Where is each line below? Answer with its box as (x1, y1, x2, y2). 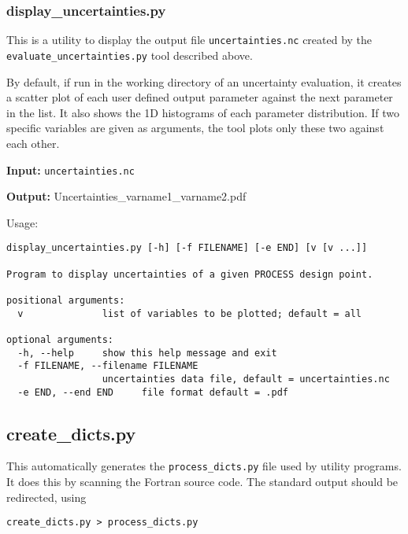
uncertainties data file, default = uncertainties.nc (102, 373, 390, 385)
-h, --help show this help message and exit (17, 347, 277, 359)
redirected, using (6, 488, 87, 505)
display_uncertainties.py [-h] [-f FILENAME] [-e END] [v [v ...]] (6, 242, 368, 254)
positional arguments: (6, 294, 125, 306)
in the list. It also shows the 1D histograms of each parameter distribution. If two (6, 104, 400, 120)
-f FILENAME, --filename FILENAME (17, 360, 198, 372)
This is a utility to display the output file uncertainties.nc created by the (6, 31, 373, 48)
